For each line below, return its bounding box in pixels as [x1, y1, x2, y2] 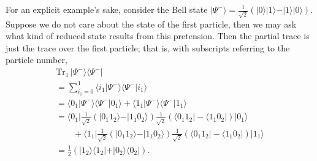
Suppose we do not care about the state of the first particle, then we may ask [6, 17, 297, 30]
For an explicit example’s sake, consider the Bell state [6, 3, 208, 15]
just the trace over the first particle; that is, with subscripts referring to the [6, 41, 290, 54]
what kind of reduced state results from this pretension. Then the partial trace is [6, 29, 310, 42]
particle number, [6, 53, 67, 66]
